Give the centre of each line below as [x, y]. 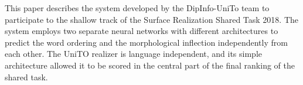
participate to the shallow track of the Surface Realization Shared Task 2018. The [152, 19]
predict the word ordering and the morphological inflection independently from [146, 42]
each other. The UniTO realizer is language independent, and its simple [134, 54]
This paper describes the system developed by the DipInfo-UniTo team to [137, 8]
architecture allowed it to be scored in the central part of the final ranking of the [150, 65]
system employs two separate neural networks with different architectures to [142, 31]
